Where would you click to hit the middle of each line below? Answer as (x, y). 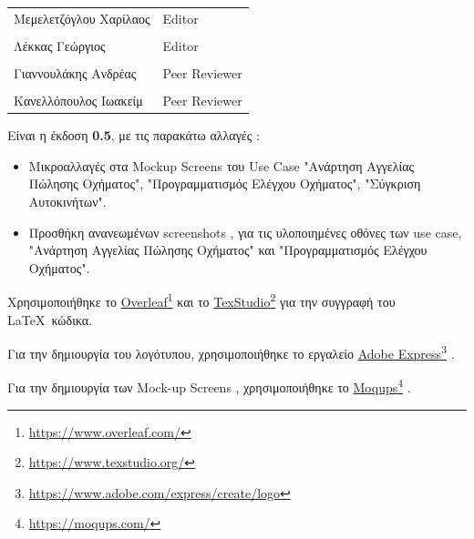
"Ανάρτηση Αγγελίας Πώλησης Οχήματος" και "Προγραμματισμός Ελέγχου (228, 250)
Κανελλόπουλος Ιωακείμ (78, 101)
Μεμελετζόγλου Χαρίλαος (82, 18)
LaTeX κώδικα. (50, 319)
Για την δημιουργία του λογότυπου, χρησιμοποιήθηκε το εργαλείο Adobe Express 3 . (231, 352)
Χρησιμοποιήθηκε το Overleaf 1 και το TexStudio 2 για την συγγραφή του (201, 300)
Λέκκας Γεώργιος (60, 45)
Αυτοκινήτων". (67, 201)
